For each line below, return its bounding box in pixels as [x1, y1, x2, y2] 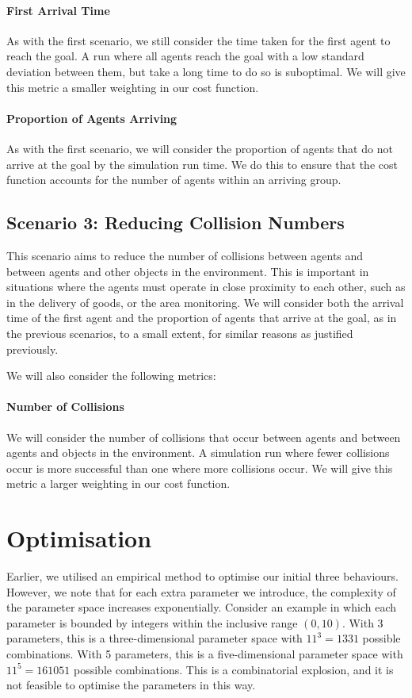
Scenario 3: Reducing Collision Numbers [6, 210, 345, 235]
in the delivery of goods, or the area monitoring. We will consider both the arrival [6, 293, 404, 310]
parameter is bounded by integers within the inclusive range [6, 614, 298, 631]
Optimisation [6, 522, 152, 554]
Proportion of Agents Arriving [6, 109, 177, 126]
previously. [6, 340, 59, 357]
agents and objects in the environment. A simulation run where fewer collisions [6, 444, 390, 461]
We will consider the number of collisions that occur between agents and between [6, 428, 401, 445]
